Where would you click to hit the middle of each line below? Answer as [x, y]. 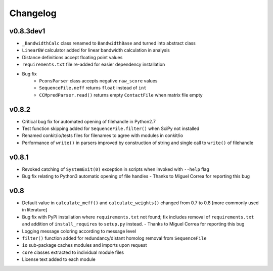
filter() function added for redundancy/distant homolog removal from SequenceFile [114, 238]
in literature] [35, 210]
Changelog [33, 13]
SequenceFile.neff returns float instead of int [93, 88]
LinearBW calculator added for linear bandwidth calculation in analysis [96, 50]
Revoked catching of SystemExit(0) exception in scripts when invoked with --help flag [116, 169]
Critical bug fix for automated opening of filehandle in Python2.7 [89, 121]
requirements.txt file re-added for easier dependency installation [94, 64]
